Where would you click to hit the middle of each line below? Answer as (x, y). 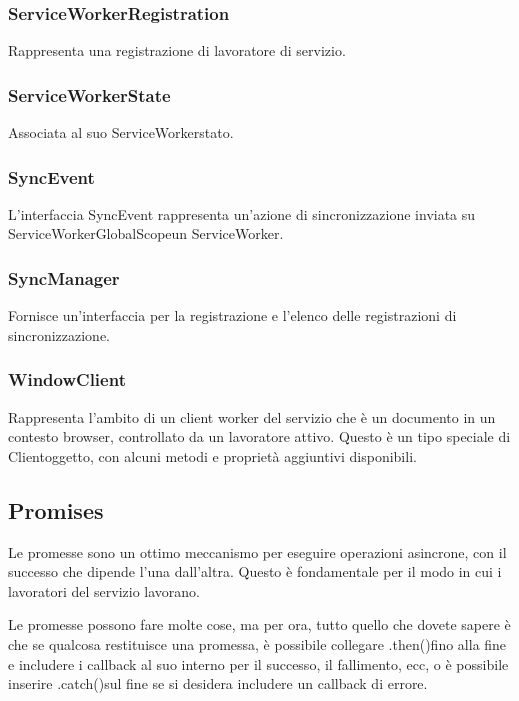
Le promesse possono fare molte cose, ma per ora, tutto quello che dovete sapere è (259, 624)
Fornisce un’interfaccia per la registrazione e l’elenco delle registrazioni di (232, 315)
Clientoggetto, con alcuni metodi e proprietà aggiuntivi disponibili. (212, 455)
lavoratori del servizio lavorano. (104, 590)
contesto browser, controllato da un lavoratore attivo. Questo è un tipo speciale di (259, 436)
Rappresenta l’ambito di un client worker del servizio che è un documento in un (252, 416)
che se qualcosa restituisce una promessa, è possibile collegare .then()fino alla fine (257, 644)
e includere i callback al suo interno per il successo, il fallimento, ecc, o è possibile (258, 663)
